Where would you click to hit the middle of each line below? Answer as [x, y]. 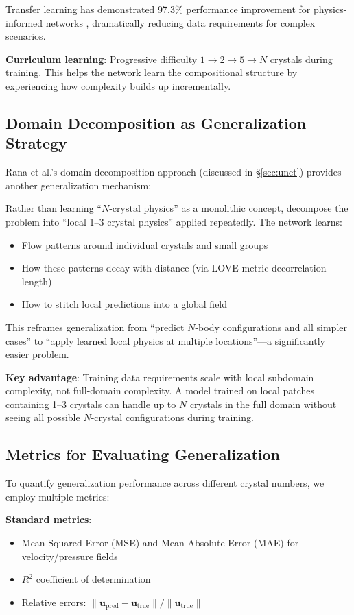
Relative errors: [54, 602]
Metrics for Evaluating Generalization [143, 454]
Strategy [36, 143]
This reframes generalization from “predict [95, 327]
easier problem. [37, 354]
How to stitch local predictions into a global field [125, 304]
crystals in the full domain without [263, 403]
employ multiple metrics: [58, 496]
